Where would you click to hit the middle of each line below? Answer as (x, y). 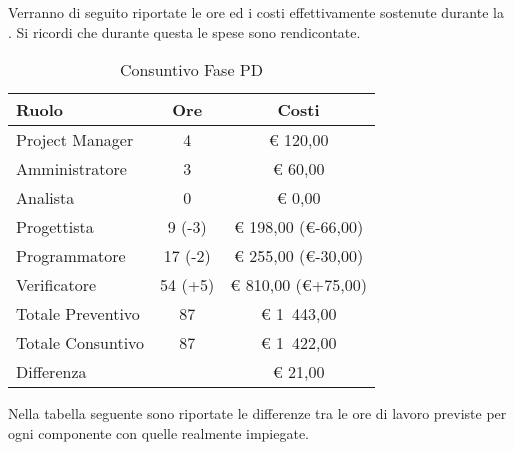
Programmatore (71, 256)
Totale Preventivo (78, 314)
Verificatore (56, 285)
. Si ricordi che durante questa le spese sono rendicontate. (184, 31)
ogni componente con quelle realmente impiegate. (159, 432)
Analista (45, 198)
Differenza (51, 372)
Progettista (55, 227)
